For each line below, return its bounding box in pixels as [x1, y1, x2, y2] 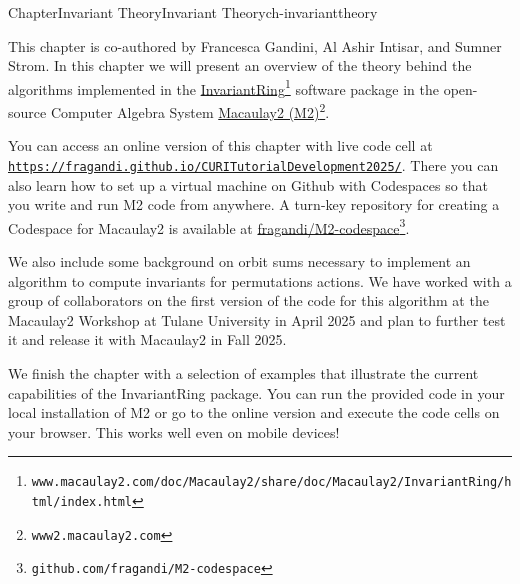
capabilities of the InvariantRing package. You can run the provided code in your [8, 382, 505, 403]
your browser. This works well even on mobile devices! [8, 421, 340, 442]
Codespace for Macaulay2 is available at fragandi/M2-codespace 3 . [8, 214, 410, 238]
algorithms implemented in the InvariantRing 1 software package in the [8, 75, 439, 99]
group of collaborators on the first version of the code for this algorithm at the [8, 290, 489, 311]
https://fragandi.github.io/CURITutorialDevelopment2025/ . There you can [8, 154, 499, 175]
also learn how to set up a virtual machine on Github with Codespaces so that [8, 174, 489, 195]
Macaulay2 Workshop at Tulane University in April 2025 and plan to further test [8, 309, 506, 330]
